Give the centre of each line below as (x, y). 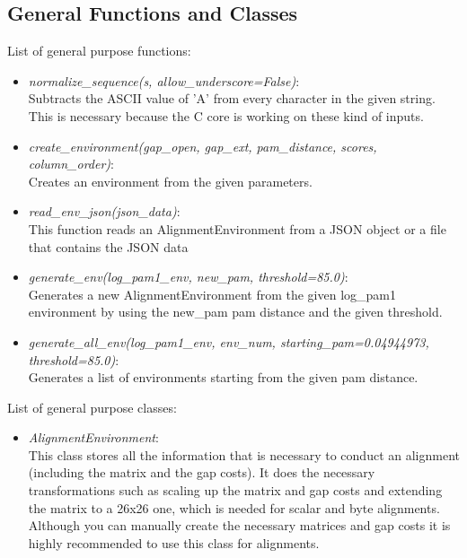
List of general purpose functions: (99, 51)
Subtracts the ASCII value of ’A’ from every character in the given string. (232, 98)
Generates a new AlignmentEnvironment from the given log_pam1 (212, 294)
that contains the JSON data (108, 246)
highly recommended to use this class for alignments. (174, 542)
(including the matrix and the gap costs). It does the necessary (202, 472)
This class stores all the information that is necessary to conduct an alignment (244, 454)
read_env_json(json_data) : (104, 211)
